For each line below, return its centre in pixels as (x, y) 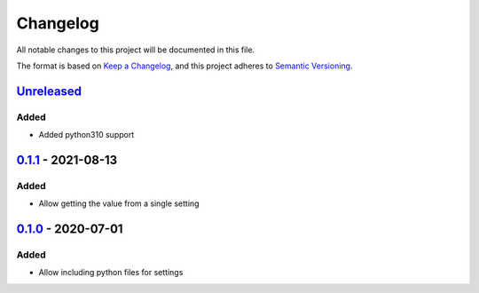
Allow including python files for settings (111, 273)
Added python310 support (86, 135)
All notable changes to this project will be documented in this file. (136, 50)
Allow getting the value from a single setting (119, 203)
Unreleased (49, 91)
